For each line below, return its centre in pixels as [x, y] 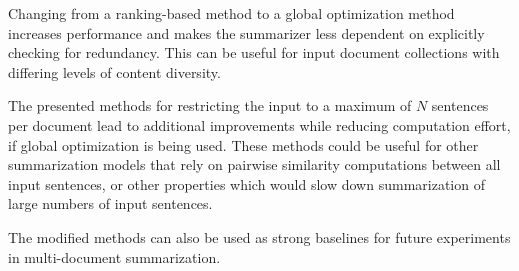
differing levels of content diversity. [114, 71]
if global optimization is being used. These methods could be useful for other [243, 144]
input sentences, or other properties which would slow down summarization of [246, 183]
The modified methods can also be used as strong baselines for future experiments [259, 236]
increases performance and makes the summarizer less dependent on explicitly [246, 32]
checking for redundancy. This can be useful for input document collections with [254, 52]
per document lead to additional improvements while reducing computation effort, [259, 124]
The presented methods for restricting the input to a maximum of [210, 105]
